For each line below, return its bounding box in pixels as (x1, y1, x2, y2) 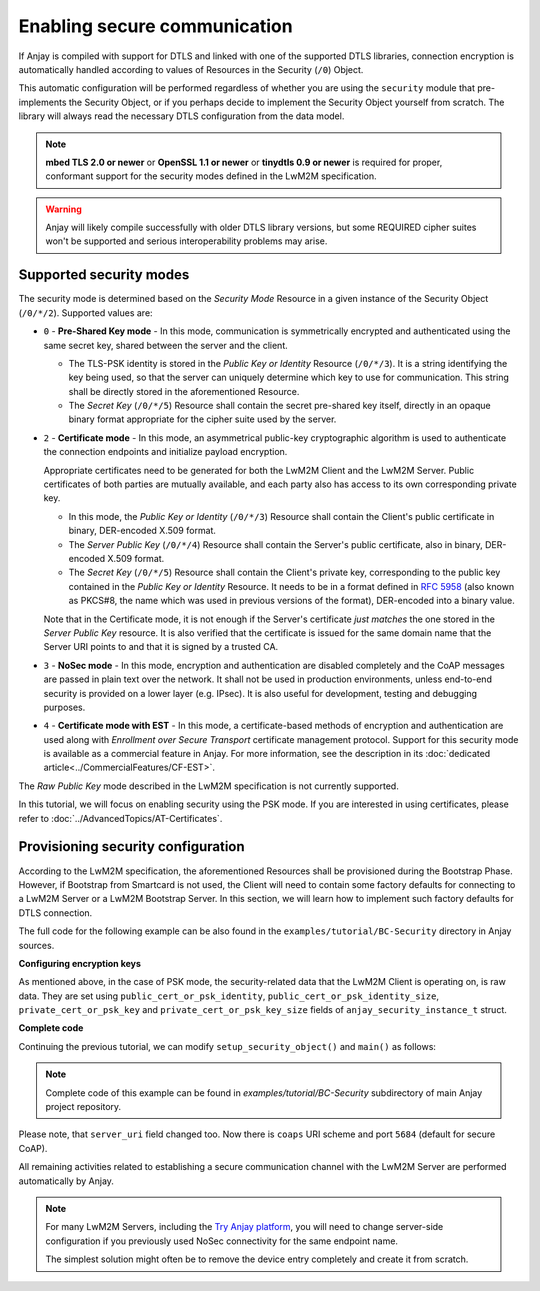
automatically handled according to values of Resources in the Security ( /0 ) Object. (18, 63, 364, 75)
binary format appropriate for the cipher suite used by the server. (68, 413, 337, 425)
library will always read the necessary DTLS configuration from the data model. (18, 110, 345, 122)
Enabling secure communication (18, 15, 294, 37)
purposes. (43, 701, 86, 713)
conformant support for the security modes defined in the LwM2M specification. (45, 170, 377, 182)
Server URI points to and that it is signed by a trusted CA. (43, 641, 279, 653)
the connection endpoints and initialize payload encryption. (43, 446, 288, 458)
